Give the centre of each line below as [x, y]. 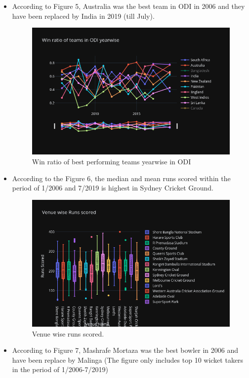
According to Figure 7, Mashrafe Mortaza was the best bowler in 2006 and [125, 350]
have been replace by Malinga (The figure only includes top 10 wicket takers [128, 359]
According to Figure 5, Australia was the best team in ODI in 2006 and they [128, 6]
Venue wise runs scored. [68, 333]
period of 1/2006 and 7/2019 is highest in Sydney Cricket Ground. [113, 188]
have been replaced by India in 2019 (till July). [83, 16]
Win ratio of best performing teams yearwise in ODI [111, 162]
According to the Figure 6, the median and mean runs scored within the [121, 178]
